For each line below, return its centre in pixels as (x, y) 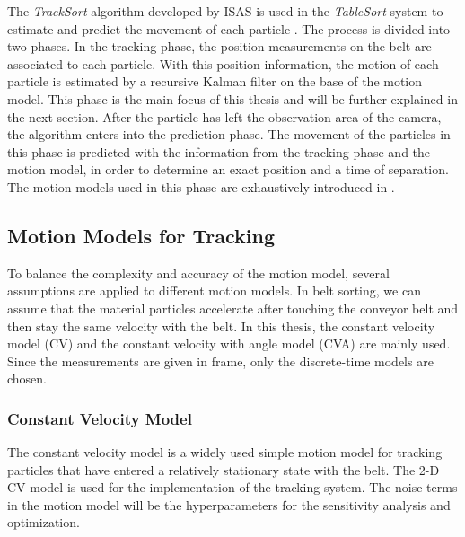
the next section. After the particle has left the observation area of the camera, (224, 116)
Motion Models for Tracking (141, 235)
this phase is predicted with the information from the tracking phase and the (219, 151)
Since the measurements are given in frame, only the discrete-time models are (220, 361)
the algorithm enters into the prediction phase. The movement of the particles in (229, 134)
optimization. (44, 522)
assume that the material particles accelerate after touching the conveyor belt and (233, 308)
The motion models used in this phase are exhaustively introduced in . (201, 186)
